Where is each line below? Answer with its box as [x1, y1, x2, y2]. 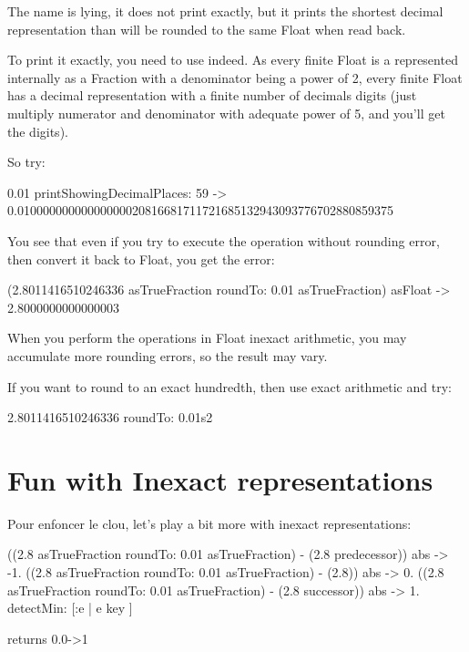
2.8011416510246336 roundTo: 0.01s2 [7, 408, 213, 427]
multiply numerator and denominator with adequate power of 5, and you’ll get [7, 103, 445, 122]
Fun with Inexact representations [7, 461, 433, 498]
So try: [7, 152, 46, 171]
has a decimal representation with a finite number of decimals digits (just [7, 86, 417, 105]
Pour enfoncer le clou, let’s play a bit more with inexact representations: [7, 513, 412, 533]
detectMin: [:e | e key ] [7, 598, 133, 617]
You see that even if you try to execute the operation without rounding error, [7, 231, 440, 250]
